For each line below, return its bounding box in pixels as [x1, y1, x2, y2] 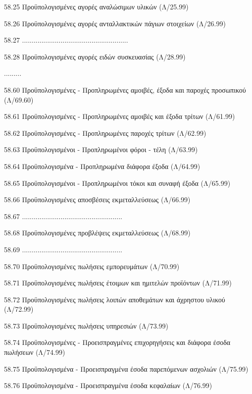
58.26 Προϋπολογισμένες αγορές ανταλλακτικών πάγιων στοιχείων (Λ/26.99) [4, 18, 226, 28]
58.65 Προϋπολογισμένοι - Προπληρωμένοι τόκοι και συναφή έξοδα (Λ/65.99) [4, 177, 231, 188]
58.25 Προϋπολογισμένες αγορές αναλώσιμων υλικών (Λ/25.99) [4, 1, 189, 11]
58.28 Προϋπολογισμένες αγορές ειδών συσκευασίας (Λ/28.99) [4, 51, 186, 61]
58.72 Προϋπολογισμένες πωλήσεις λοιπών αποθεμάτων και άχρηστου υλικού [4, 294, 225, 304]
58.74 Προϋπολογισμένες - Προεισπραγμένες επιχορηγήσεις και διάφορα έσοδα [4, 337, 231, 347]
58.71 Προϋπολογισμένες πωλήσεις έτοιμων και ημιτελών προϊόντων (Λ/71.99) [4, 278, 232, 288]
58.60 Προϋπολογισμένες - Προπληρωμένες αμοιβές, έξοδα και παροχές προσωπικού [4, 84, 246, 95]
